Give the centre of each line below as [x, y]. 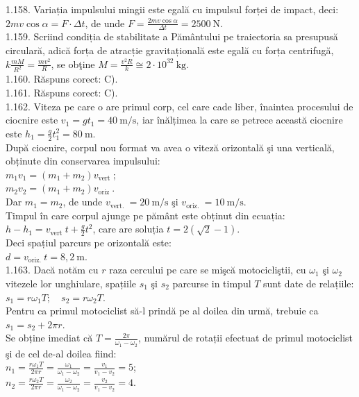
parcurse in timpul [212, 284]
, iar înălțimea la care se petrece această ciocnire [240, 120]
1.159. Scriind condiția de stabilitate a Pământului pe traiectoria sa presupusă [172, 36]
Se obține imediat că [49, 338]
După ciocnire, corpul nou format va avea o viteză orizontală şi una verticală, [170, 147]
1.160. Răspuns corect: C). [62, 79]
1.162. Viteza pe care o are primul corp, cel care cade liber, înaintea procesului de [179, 106]
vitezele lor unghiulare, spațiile [71, 284]
